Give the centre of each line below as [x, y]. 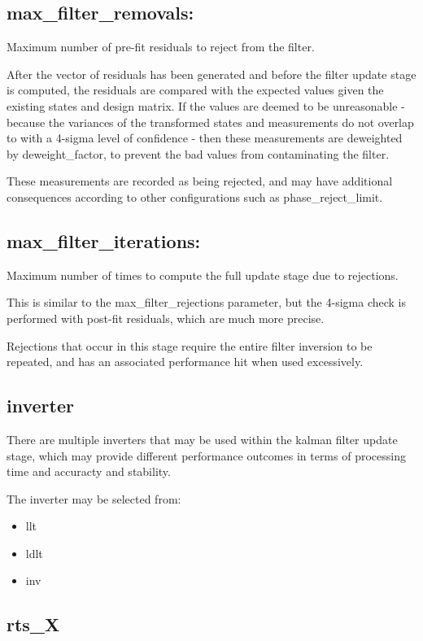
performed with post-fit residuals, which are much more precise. [166, 318]
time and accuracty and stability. [89, 471]
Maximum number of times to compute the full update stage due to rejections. [203, 275]
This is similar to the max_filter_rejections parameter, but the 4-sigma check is [206, 302]
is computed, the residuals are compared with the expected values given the [195, 90]
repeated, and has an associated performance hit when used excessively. [185, 362]
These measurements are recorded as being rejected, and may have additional [200, 181]
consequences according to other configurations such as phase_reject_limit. [195, 196]
